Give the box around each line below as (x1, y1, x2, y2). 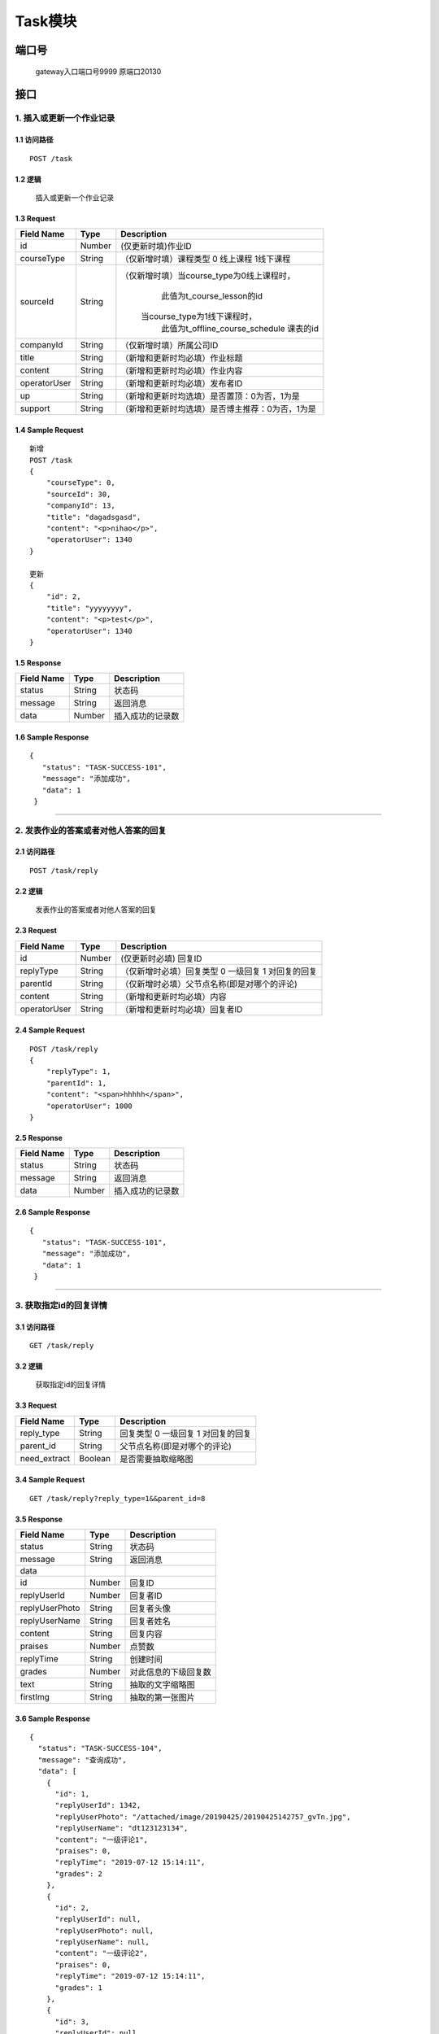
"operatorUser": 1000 (46, 1101, 133, 1111)
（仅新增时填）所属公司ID (120, 340, 219, 351)
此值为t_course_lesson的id (161, 290, 263, 302)
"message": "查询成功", (37, 1755, 127, 1765)
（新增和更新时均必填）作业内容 (120, 365, 243, 377)
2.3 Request (15, 926, 57, 936)
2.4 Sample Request (15, 1025, 85, 1035)
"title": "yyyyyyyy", (46, 603, 133, 613)
